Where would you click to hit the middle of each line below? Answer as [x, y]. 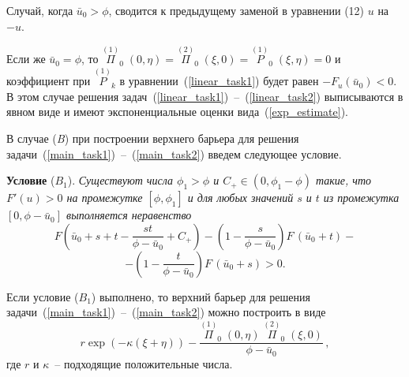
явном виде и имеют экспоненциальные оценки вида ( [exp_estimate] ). [177, 112]
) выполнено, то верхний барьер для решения [201, 296]
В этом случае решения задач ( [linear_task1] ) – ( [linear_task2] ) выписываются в [205, 96]
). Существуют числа [120, 180]
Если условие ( [43, 296]
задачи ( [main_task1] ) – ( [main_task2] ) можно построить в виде [166, 312]
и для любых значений [240, 198]
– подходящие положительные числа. [144, 363]
